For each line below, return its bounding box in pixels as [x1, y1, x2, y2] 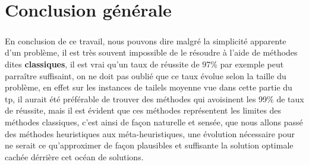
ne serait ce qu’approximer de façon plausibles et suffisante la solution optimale [5, 139, 294, 151]
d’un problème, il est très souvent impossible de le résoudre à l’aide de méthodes [5, 46, 298, 59]
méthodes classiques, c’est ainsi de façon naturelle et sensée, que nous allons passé [5, 115, 303, 128]
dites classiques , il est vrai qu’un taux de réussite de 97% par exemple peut [5, 57, 284, 70]
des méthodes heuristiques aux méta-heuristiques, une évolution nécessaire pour [5, 127, 295, 140]
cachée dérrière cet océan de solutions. [5, 150, 144, 163]
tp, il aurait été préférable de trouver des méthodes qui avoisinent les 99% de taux [5, 92, 304, 105]
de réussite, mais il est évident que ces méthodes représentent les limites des [5, 104, 282, 117]
